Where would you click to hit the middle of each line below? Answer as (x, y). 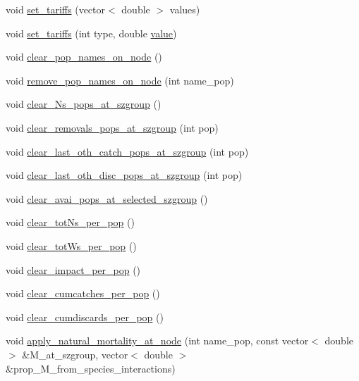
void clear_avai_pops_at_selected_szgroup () (107, 198)
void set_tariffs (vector (56, 9)
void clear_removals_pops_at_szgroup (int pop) (112, 127)
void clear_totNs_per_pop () (70, 222)
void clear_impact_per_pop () (73, 269)
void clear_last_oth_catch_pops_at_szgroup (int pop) (127, 151)
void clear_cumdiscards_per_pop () (85, 317)
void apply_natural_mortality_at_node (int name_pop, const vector (157, 341)
